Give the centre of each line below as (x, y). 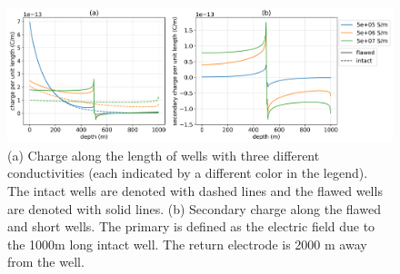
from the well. (46, 262)
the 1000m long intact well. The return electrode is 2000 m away (187, 244)
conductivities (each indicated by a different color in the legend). (188, 173)
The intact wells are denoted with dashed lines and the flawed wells (195, 190)
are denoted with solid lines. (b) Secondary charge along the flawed (194, 208)
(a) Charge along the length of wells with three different (164, 155)
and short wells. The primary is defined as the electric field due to (191, 226)
